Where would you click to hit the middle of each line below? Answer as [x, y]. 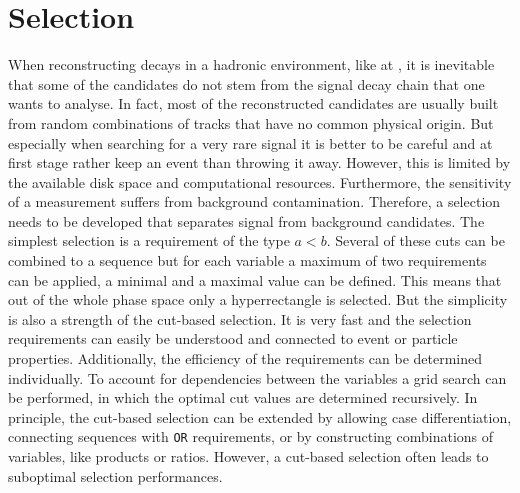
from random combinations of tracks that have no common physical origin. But [251, 122]
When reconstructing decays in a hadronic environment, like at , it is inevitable [251, 64]
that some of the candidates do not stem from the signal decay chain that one [246, 83]
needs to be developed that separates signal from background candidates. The [246, 220]
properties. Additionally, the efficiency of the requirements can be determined [245, 358]
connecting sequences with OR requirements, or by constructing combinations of [251, 436]
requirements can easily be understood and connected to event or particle [233, 338]
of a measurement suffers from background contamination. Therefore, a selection [254, 201]
